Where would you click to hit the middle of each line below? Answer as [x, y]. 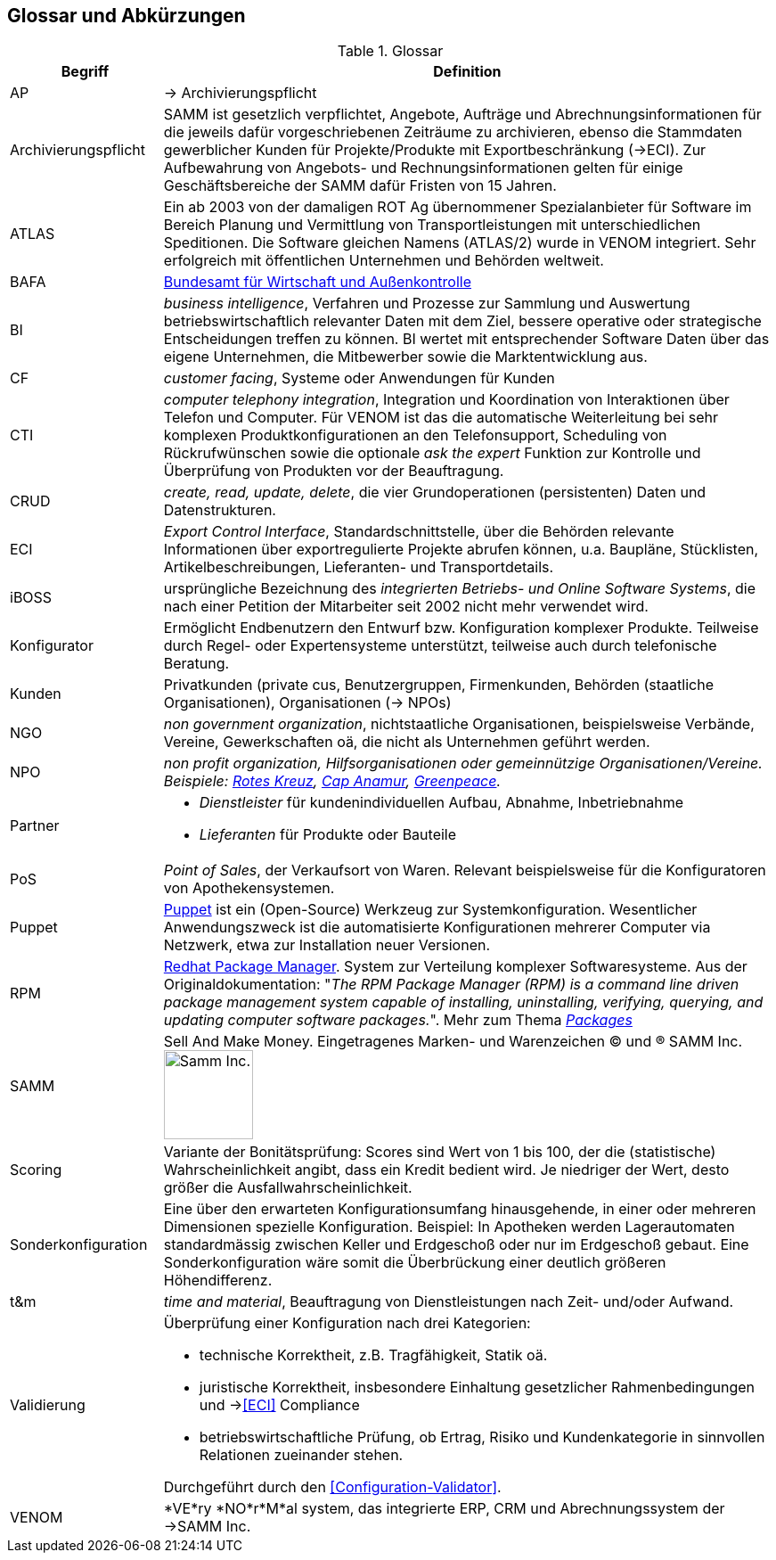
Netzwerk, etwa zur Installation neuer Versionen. [327, 945]
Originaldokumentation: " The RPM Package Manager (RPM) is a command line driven [451, 985]
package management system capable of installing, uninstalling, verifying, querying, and [463, 1002]
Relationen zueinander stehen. [301, 1455]
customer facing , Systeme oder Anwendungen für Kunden [359, 378]
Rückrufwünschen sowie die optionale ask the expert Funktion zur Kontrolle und [432, 453]
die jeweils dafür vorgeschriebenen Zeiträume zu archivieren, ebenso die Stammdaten [453, 132]
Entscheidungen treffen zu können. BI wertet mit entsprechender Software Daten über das [466, 339]
